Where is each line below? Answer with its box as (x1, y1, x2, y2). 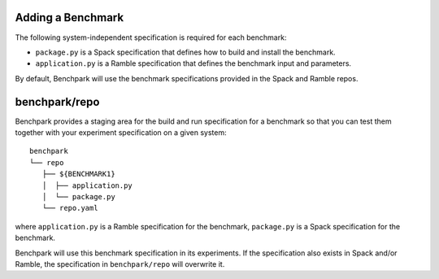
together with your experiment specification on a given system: (15, 127, 227, 137)
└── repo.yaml (41, 203, 98, 213)
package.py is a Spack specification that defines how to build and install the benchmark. (35, 47, 337, 57)
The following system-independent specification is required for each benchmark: (15, 33, 287, 42)
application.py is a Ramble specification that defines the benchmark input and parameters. (35, 59, 352, 68)
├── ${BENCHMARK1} (41, 169, 115, 179)
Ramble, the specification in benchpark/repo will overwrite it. (15, 259, 225, 268)
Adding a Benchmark (15, 11, 124, 24)
